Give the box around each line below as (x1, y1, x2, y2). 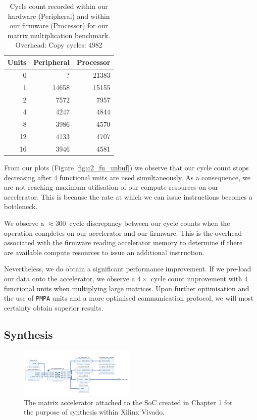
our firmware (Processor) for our (9, 20, 108, 31)
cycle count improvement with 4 (151, 273, 248, 283)
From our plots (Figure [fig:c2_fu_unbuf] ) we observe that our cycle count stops (4, 162, 249, 172)
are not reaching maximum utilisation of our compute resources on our (4, 182, 218, 192)
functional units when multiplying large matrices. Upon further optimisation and (4, 283, 250, 293)
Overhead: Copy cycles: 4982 (15, 40, 103, 50)
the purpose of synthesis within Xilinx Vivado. (24, 407, 165, 417)
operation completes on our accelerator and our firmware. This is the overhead (4, 227, 242, 238)
